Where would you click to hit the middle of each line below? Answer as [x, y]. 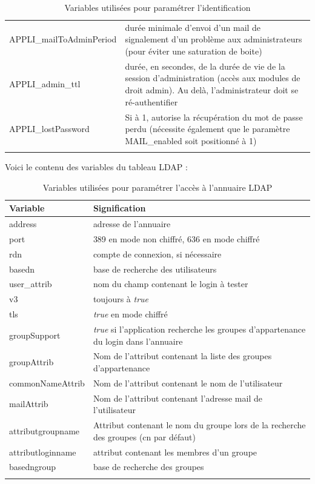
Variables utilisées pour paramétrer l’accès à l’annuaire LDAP [157, 187]
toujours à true [121, 299]
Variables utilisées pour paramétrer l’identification [157, 7]
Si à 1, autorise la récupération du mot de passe [214, 117]
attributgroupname [45, 430]
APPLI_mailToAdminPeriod [63, 39]
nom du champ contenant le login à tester [171, 284]
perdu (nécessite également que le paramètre [207, 129]
